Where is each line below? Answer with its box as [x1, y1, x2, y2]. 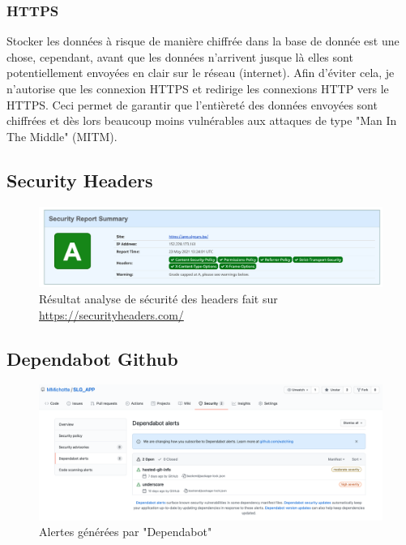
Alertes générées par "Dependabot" [39, 523, 212, 540]
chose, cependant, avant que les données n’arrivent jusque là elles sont [6, 48, 353, 65]
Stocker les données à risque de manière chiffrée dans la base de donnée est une [6, 32, 400, 49]
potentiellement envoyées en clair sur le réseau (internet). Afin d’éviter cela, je [6, 64, 395, 81]
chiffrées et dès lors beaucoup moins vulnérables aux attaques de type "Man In [6, 112, 397, 129]
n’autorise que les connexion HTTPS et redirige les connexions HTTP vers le [6, 80, 389, 97]
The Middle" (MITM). [6, 127, 118, 144]
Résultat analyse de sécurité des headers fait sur [39, 290, 278, 307]
